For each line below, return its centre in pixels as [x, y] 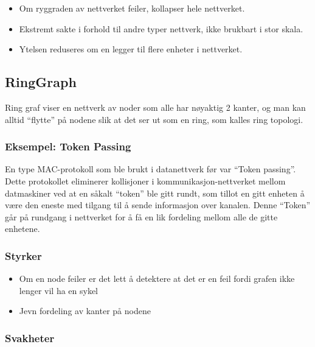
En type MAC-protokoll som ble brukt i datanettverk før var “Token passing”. [151, 169]
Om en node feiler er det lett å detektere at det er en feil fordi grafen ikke [157, 279]
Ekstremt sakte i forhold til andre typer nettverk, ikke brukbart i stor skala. [161, 28]
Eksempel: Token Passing [68, 146]
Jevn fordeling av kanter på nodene [85, 311]
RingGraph [41, 82]
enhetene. [22, 229]
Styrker [23, 255]
